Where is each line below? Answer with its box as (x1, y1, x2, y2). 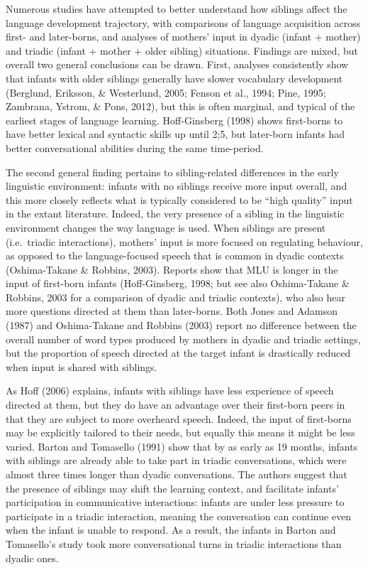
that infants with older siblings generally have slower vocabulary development (6, 70, 343, 85)
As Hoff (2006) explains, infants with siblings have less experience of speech (6, 383, 334, 398)
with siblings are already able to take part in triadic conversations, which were (6, 453, 347, 468)
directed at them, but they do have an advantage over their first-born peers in (6, 397, 345, 412)
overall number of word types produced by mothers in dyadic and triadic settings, (6, 331, 361, 346)
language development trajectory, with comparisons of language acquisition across (6, 15, 361, 30)
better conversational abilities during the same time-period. (6, 140, 264, 155)
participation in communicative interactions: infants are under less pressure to (6, 495, 345, 510)
